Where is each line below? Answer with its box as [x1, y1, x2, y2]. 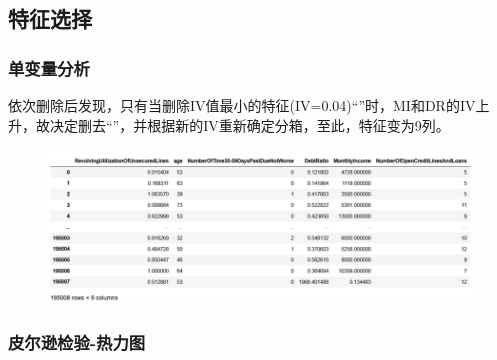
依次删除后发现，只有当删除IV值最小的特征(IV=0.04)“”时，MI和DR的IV [8, 95, 476, 115]
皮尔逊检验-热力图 [8, 329, 146, 354]
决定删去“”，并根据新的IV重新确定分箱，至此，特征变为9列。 [49, 114, 450, 135]
